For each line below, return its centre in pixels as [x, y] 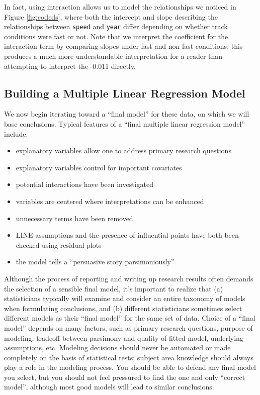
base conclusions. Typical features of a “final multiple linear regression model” [124, 124]
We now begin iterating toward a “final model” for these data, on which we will [127, 114]
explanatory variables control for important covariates [99, 167]
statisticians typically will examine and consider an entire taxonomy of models [125, 298]
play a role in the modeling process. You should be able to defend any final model [130, 367]
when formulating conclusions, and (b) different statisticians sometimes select [123, 308]
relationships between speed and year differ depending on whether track [116, 26]
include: [16, 133]
